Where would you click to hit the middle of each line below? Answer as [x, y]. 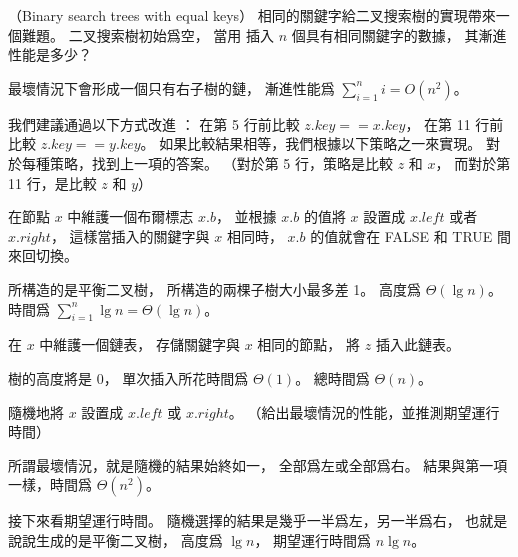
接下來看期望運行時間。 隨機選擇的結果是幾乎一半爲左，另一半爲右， [234, 520]
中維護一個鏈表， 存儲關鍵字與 [140, 344]
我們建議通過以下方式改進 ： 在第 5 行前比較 [154, 123]
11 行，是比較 [52, 182]
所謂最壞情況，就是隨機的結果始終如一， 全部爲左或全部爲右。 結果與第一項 [258, 464]
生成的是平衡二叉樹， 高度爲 [129, 539]
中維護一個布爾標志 [130, 216]
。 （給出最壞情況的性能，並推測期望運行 [364, 411]
